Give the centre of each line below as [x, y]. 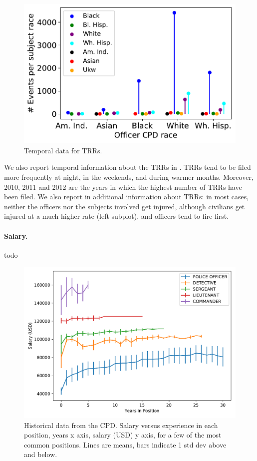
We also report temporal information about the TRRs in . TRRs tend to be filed [128, 167]
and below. [41, 454]
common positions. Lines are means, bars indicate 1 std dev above [125, 444]
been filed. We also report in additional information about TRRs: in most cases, [127, 197]
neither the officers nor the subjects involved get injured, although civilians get [125, 206]
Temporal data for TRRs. [63, 150]
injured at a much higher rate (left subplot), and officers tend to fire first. [117, 216]
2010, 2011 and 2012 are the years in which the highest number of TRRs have [123, 187]
